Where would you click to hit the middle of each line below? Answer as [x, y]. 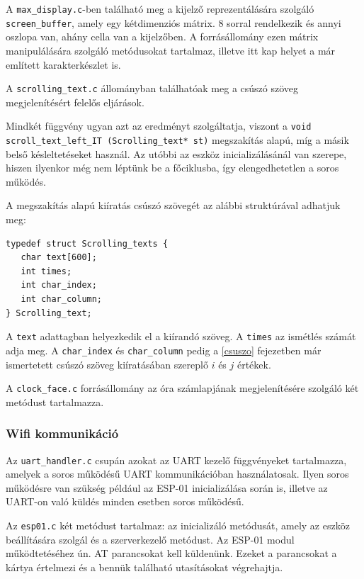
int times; [46, 271]
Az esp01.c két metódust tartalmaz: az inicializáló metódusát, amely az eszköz [178, 525]
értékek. [254, 364]
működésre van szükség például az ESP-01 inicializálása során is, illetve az [167, 487]
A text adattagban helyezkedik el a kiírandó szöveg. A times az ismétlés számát [181, 336]
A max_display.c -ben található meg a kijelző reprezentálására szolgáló [160, 9]
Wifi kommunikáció [62, 433]
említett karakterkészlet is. [63, 64]
